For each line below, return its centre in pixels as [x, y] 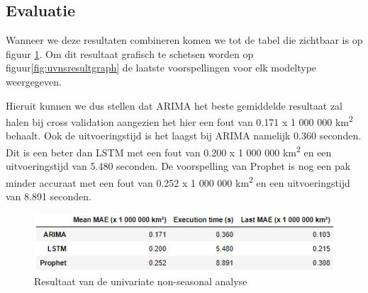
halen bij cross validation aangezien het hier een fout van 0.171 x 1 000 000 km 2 [179, 121]
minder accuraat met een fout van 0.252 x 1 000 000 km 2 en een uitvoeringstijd [178, 181]
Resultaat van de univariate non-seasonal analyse [141, 281]
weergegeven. [34, 81]
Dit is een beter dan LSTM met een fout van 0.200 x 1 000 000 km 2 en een [169, 151]
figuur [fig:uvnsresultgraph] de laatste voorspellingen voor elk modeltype [161, 68]
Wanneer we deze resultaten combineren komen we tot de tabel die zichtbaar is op [184, 40]
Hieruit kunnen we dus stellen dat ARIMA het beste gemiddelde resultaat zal [174, 105]
